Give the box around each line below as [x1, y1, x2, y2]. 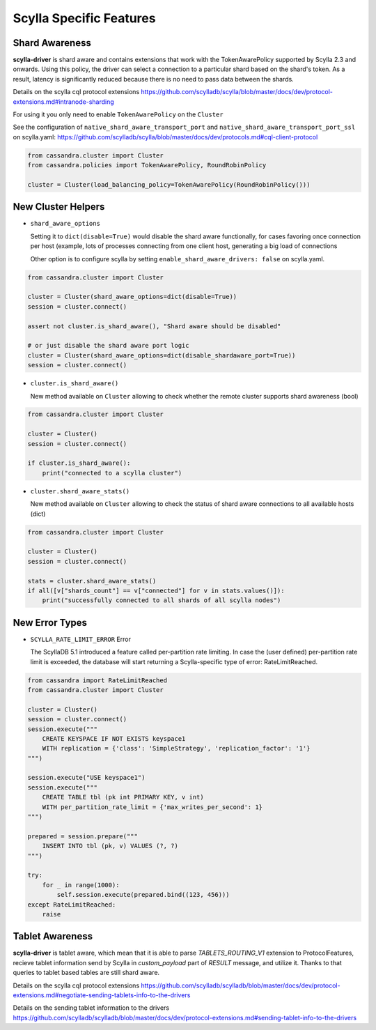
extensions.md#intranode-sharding [13, 98, 114, 106]
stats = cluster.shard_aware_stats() [27, 577, 157, 585]
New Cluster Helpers [13, 201, 105, 213]
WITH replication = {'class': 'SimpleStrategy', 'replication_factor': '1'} [42, 744, 311, 753]
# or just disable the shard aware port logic [27, 341, 189, 350]
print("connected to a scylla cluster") [42, 469, 182, 477]
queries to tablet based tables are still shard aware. [13, 969, 160, 977]
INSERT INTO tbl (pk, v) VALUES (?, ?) [42, 842, 179, 850]
